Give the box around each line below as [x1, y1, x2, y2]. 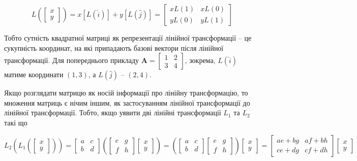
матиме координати [4, 69, 64, 80]
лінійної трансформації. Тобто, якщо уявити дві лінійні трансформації [4, 107, 221, 118]
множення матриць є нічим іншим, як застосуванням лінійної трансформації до [4, 97, 250, 108]
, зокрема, [185, 55, 216, 66]
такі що [4, 117, 27, 127]
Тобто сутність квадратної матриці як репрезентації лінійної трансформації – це [4, 33, 252, 43]
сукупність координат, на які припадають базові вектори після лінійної [4, 42, 224, 53]
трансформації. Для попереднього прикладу [4, 55, 139, 66]
